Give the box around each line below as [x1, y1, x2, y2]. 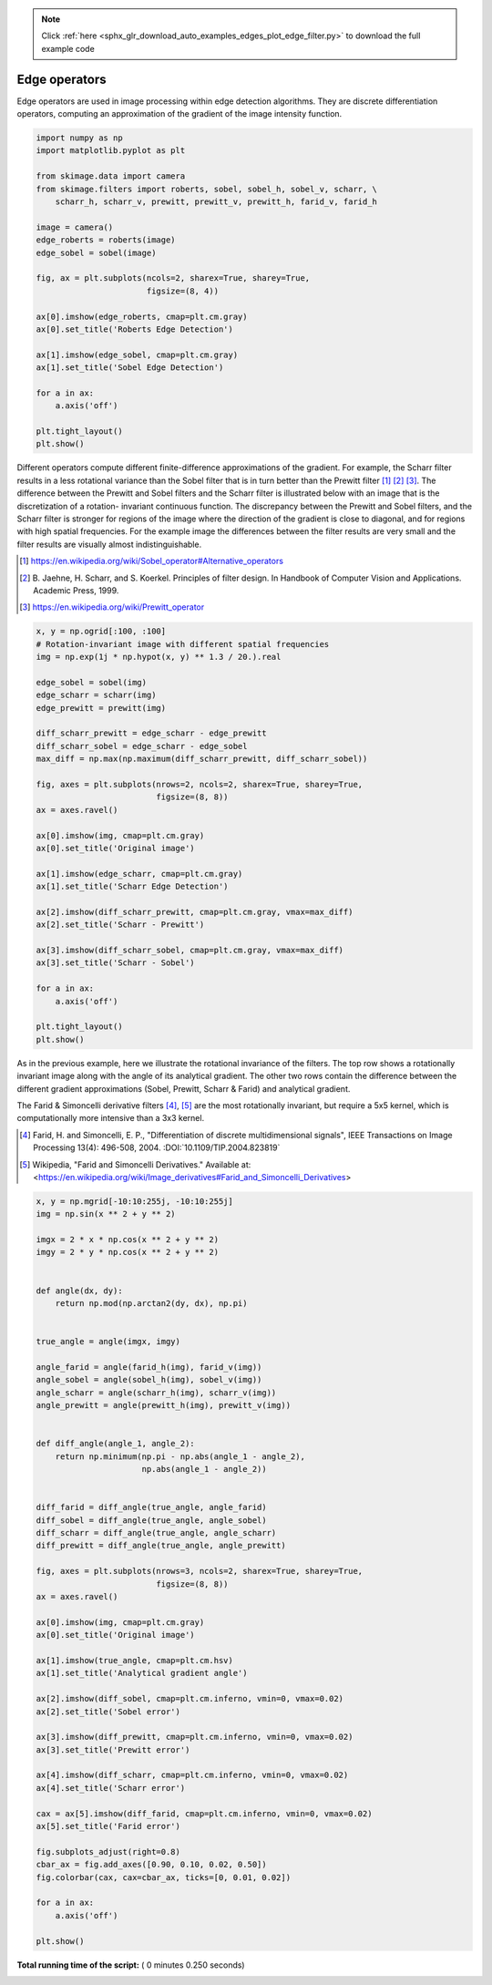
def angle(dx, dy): [36, 1285, 123, 1296]
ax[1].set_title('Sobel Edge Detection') [36, 363, 224, 373]
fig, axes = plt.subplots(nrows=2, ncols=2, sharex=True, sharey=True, [36, 779, 364, 789]
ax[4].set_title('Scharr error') [36, 1783, 186, 1793]
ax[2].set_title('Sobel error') [36, 1706, 181, 1717]
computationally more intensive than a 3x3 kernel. [16, 1113, 205, 1124]
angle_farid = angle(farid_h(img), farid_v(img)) [36, 1362, 262, 1372]
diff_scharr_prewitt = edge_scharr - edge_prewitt [36, 728, 268, 738]
